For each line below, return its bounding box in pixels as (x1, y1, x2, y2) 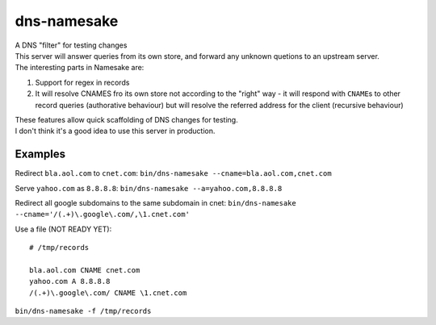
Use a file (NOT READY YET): (15, 224, 112, 234)
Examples (15, 148, 66, 161)
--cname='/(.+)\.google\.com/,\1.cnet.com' (15, 210, 190, 219)
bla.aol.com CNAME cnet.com (29, 265, 140, 274)
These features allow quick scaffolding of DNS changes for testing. (15, 115, 238, 124)
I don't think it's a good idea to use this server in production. (15, 126, 216, 136)
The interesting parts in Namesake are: (15, 63, 145, 73)
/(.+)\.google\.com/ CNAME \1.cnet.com (29, 288, 187, 298)
